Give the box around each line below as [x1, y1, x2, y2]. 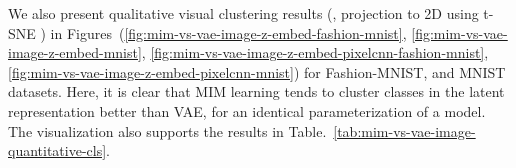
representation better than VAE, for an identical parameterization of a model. [8, 100, 486, 121]
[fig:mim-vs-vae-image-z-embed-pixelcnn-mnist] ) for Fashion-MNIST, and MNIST [8, 61, 506, 82]
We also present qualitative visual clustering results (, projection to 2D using [8, 3, 479, 23]
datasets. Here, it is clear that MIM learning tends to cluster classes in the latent [8, 81, 505, 102]
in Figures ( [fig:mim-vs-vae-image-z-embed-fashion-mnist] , [50, 22, 407, 43]
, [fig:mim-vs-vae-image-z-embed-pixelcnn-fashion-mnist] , [141, 42, 489, 63]
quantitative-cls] [8, 140, 107, 161]
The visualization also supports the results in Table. [8, 120, 327, 141]
